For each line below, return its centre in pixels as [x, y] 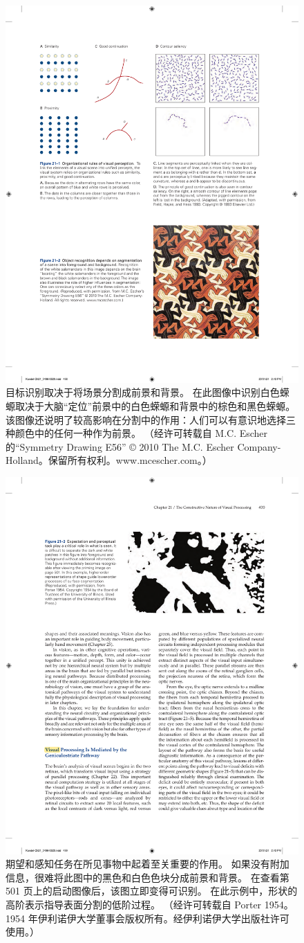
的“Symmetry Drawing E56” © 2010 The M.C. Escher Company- [143, 446]
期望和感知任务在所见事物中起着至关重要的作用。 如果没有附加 [148, 864]
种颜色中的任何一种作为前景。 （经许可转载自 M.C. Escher [137, 433]
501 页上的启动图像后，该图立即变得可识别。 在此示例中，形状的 [152, 891]
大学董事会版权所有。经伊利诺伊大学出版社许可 [183, 918]
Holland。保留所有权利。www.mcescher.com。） [109, 460]
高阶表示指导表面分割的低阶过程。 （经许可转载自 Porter [134, 905]
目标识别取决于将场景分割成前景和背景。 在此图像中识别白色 [143, 392]
